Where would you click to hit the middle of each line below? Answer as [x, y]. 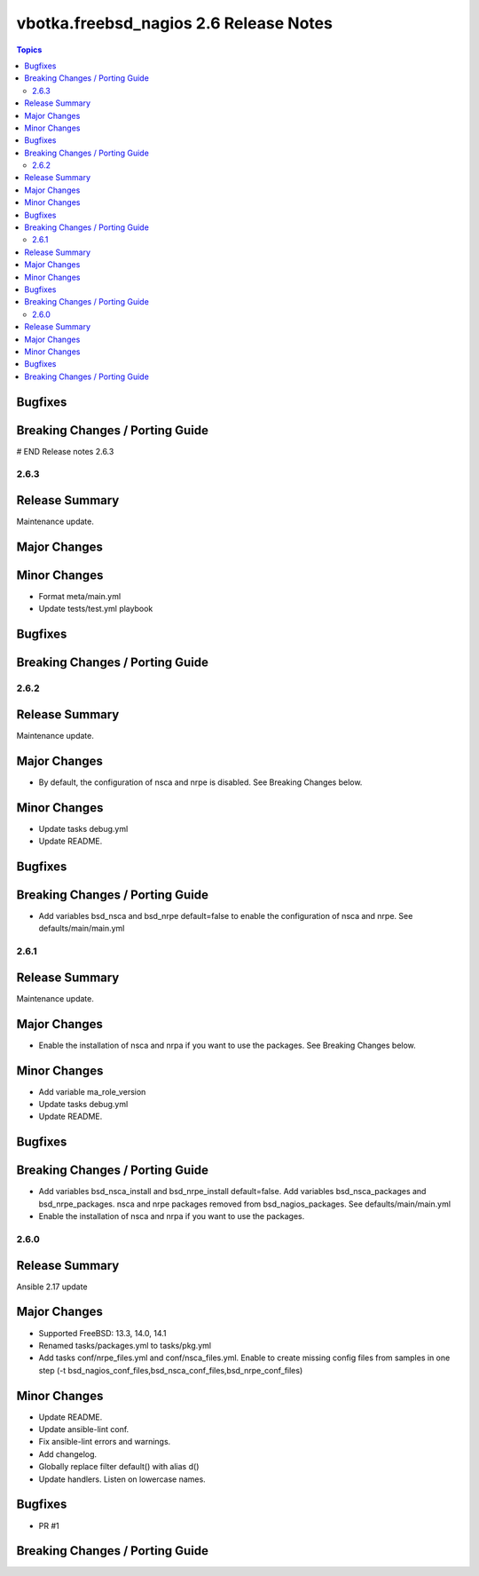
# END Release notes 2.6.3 [65, 451]
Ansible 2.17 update [52, 1287]
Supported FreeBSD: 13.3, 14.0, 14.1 [103, 1333]
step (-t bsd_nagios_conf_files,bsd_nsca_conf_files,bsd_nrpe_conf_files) [171, 1370]
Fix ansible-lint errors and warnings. [105, 1442]
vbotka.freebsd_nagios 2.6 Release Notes [174, 23]
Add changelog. [68, 1454]
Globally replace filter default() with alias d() [119, 1467]
